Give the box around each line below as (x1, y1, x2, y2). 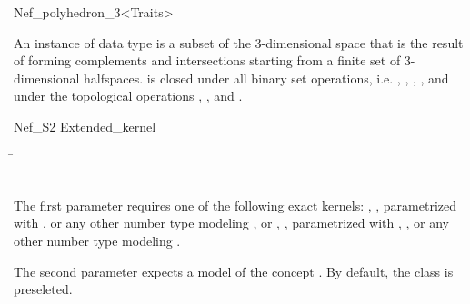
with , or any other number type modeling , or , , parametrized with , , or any (14, 213, 450, 232)
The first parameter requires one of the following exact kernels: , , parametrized (14, 195, 457, 214)
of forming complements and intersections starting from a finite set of (14, 51, 401, 70)
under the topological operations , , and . (14, 86, 243, 105)
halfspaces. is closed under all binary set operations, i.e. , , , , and (84, 68, 449, 87)
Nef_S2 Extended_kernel (14, 116, 156, 135)
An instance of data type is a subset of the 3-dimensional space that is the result (14, 33, 464, 52)
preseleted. (14, 279, 73, 299)
